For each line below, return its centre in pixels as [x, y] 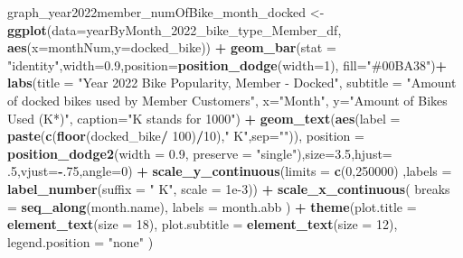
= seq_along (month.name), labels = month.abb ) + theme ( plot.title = [212, 206]
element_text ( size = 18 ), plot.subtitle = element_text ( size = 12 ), [203, 224]
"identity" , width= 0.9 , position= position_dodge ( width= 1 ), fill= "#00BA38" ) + [227, 64]
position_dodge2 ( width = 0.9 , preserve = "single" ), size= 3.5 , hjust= [200, 153]
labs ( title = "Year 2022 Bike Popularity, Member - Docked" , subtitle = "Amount [232, 83]
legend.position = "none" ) [80, 241]
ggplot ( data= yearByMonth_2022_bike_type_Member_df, [175, 29]
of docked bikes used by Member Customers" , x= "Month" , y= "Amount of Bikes [227, 100]
